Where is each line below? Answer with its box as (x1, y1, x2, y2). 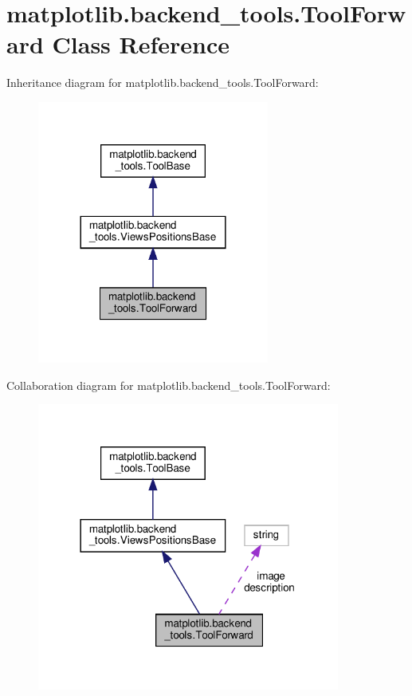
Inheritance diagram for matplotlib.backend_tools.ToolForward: (6, 74, 319, 91)
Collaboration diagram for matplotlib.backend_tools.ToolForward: (6, 376, 331, 393)
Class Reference (52, 28, 230, 61)
